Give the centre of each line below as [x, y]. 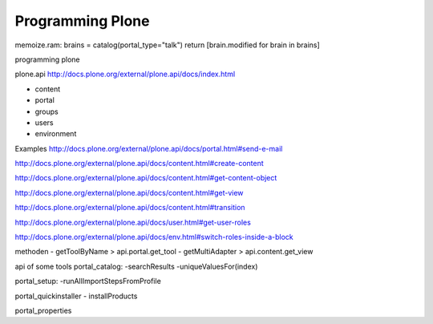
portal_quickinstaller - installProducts [76, 296]
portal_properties [43, 310]
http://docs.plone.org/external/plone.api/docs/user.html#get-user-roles [133, 222]
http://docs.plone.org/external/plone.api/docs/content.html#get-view [129, 192]
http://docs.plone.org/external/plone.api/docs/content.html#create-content [139, 164]
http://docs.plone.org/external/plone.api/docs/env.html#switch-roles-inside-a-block [154, 237]
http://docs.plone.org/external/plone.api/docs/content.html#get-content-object [146, 178]
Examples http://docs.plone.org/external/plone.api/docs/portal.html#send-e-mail [149, 148]
